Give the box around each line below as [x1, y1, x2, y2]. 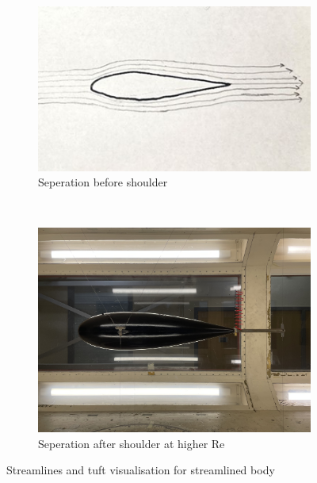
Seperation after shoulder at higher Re [38, 435, 225, 451]
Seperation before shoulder [38, 174, 168, 190]
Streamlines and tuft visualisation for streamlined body [6, 462, 275, 478]
